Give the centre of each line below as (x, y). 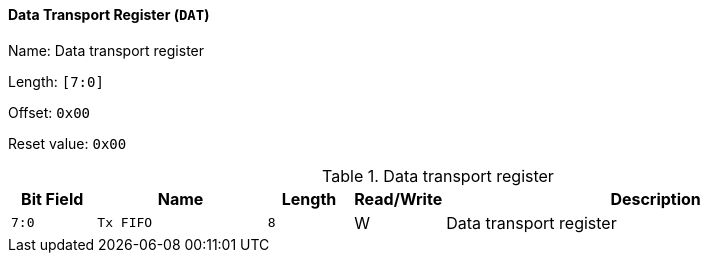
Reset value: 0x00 (67, 143)
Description (655, 198)
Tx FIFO (125, 223)
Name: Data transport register (106, 50)
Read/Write (398, 198)
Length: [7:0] (56, 81)
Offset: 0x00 (49, 112)
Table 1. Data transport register (438, 175)
